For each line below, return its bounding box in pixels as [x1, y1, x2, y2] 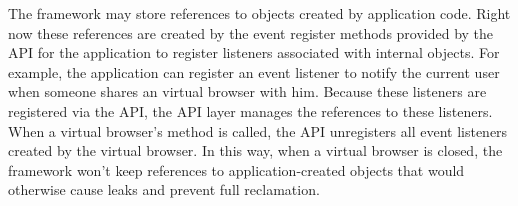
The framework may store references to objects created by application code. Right [8, 3, 511, 23]
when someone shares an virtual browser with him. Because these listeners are [8, 81, 487, 102]
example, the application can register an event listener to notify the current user [8, 61, 500, 82]
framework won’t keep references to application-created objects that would [8, 159, 465, 180]
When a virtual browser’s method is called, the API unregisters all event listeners [8, 120, 508, 141]
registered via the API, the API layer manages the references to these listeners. [8, 100, 493, 121]
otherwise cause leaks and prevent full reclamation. [8, 179, 320, 200]
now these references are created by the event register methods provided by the [8, 22, 494, 43]
